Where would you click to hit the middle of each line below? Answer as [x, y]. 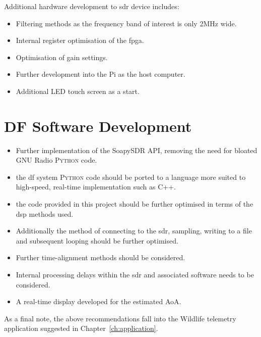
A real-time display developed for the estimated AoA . [99, 301]
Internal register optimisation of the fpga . [80, 40]
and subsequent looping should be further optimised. [97, 240]
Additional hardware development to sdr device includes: [92, 6]
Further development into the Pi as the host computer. [101, 74]
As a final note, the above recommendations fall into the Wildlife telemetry [120, 318]
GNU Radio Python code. [56, 160]
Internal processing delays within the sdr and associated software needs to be [135, 275]
